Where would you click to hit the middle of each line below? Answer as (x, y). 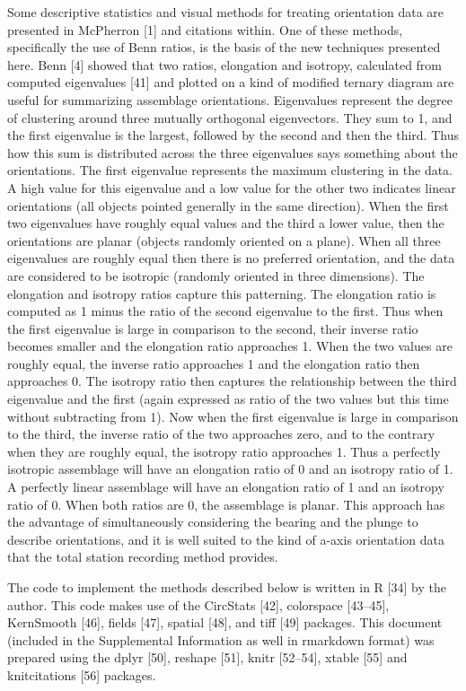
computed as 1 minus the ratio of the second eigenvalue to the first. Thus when (225, 311)
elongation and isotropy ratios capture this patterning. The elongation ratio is (222, 293)
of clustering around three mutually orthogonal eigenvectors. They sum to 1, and (230, 117)
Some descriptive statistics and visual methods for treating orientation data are (225, 12)
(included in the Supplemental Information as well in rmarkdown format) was (221, 639)
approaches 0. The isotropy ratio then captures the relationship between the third (232, 381)
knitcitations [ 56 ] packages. (82, 674)
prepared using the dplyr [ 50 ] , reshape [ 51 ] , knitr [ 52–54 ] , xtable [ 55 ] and (207, 657)
